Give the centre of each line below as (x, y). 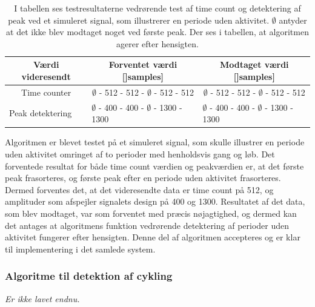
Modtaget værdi (254, 64)
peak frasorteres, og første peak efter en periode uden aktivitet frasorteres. (143, 178)
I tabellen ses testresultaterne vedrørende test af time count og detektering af (157, 8)
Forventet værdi (143, 64)
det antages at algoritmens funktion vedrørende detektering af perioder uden (147, 225)
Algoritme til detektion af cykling (89, 276)
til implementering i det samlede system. (80, 249)
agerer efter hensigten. (157, 43)
